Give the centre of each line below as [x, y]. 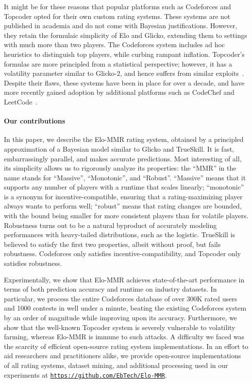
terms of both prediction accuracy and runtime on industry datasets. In [110, 289]
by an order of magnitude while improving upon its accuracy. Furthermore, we [121, 318]
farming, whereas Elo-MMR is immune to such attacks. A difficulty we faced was [124, 337]
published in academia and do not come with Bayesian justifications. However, [121, 26]
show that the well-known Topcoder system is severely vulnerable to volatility [120, 327]
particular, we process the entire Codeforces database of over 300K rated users [121, 298]
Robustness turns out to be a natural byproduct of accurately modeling [110, 225]
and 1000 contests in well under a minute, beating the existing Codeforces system [125, 308]
